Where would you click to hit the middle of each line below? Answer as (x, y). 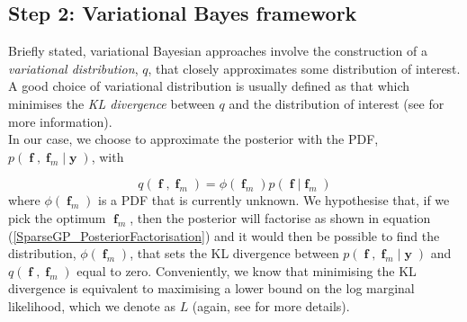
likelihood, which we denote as (92, 305)
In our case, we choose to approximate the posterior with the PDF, (193, 139)
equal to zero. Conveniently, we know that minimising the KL (247, 270)
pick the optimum (57, 217)
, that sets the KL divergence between (234, 253)
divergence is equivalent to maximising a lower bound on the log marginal (211, 288)
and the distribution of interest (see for (337, 103)
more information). (60, 121)
